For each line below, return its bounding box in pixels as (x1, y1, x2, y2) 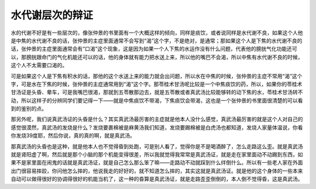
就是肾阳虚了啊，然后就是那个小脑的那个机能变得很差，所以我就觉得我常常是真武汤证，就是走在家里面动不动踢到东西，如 (11, 151, 303, 158)
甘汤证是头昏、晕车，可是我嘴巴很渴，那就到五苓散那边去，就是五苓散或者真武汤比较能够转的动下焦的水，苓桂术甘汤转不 (11, 89, 303, 96)
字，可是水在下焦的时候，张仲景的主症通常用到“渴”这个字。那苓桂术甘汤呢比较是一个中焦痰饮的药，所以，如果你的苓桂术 (11, 80, 303, 87)
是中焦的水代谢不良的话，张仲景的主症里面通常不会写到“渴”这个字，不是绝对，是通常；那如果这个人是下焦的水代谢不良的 (11, 37, 303, 44)
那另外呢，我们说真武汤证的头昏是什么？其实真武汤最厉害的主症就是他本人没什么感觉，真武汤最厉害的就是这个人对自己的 (11, 116, 303, 123)
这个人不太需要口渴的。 (11, 62, 67, 69)
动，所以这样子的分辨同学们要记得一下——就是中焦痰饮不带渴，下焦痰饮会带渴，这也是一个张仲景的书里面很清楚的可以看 (11, 97, 303, 104)
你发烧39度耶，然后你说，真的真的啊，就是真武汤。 (11, 132, 136, 139)
